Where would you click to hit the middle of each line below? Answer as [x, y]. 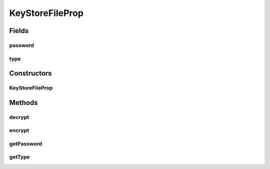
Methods [23, 102]
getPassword [26, 143]
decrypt [19, 117]
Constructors [30, 73]
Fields [19, 31]
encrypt [19, 130]
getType [19, 157]
